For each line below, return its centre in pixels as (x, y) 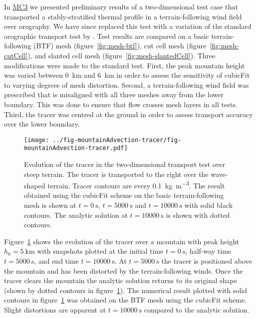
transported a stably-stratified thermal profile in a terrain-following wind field (123, 16)
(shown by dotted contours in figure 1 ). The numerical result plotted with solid (126, 290)
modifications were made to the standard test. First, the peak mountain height (125, 65)
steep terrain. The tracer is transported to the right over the (116, 174)
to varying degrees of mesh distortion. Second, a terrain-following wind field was (127, 84)
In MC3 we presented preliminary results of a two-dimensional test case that (121, 6)
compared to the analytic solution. (197, 310)
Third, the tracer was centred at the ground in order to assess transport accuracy (128, 114)
